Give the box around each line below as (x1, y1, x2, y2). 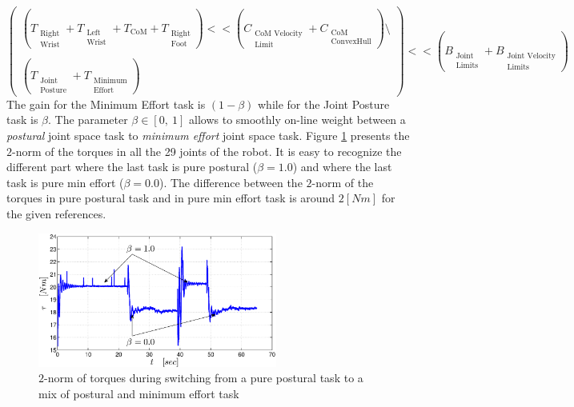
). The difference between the (159, 174, 303, 190)
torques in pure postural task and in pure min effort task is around (6, 190, 335, 206)
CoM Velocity (255, 30, 303, 38)
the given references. (6, 205, 106, 221)
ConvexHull (331, 38, 371, 46)
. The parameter (48, 111, 128, 128)
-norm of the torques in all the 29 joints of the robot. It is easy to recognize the (12, 142, 402, 159)
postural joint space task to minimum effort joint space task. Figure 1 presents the (6, 126, 410, 143)
